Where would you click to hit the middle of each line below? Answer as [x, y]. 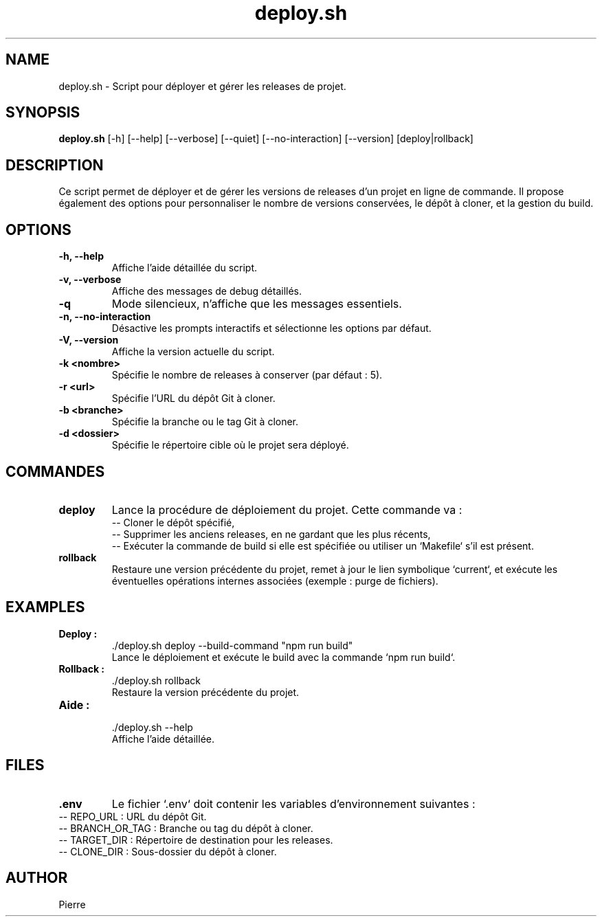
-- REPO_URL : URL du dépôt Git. [133, 816]
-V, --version [89, 340]
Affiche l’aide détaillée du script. [185, 268]
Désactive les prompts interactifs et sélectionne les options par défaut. [271, 328]
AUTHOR [37, 878]
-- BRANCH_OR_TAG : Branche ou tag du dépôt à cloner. [186, 828]
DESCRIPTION [55, 165]
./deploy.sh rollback [156, 680]
